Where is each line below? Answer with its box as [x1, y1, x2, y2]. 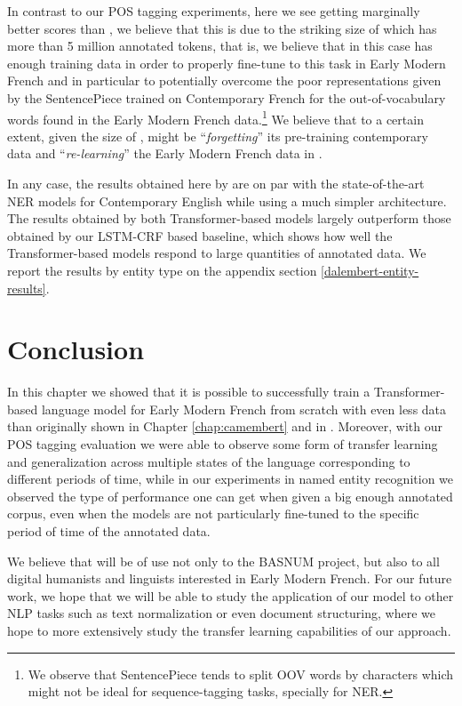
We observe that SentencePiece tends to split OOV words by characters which [28, 664, 454, 683]
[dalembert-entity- [321, 261, 419, 279]
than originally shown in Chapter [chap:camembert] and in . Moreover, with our [7, 417, 442, 436]
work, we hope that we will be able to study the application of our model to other [7, 586, 454, 605]
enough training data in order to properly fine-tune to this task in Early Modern [7, 53, 446, 72]
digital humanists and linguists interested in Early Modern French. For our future [7, 569, 452, 588]
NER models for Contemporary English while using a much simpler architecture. [7, 191, 447, 210]
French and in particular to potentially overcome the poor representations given [7, 71, 442, 90]
